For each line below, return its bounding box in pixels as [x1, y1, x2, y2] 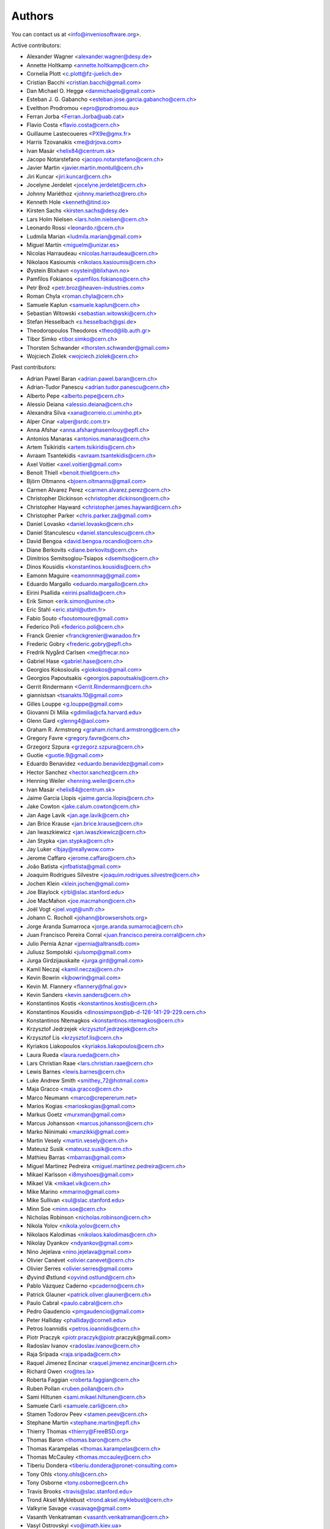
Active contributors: [11, 42, 61, 49]
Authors [11, 9, 54, 23]
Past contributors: [11, 364, 57, 371]
